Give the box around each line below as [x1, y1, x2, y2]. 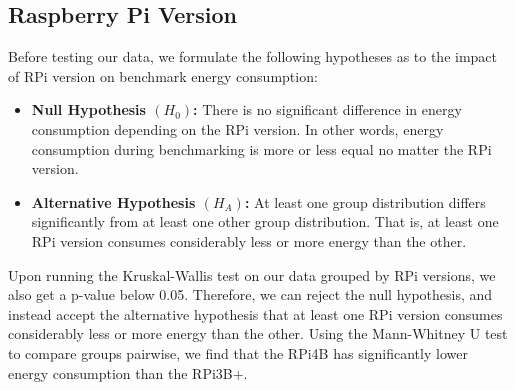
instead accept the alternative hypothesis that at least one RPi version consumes [8, 303, 503, 324]
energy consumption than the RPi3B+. [8, 362, 248, 383]
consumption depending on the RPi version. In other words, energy [31, 118, 444, 139]
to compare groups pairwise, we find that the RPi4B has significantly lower [8, 342, 468, 363]
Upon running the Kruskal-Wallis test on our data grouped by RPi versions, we [8, 264, 496, 285]
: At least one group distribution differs [244, 191, 486, 212]
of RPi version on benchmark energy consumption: [8, 65, 318, 86]
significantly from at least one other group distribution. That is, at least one [31, 211, 499, 232]
